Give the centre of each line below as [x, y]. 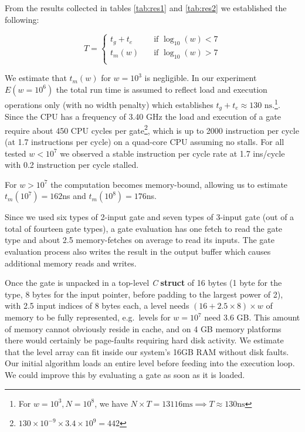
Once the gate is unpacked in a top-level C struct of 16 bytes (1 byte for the [143, 283]
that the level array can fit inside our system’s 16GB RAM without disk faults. [147, 351]
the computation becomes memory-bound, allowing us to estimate [169, 184]
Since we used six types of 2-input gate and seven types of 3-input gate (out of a [150, 217]
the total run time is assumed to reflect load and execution [162, 89]
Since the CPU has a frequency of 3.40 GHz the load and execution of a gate [143, 117]
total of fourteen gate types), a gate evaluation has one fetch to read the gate [144, 228]
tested [16, 153]
